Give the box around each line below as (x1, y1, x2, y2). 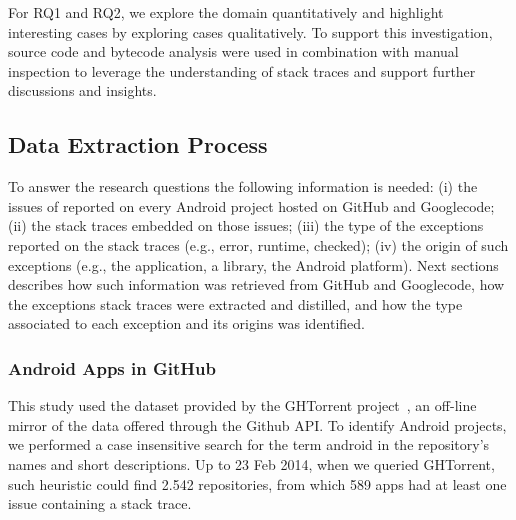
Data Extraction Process (8, 129, 268, 160)
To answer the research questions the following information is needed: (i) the (8, 176, 478, 197)
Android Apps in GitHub (8, 355, 216, 380)
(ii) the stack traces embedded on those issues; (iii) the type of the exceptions (8, 215, 484, 236)
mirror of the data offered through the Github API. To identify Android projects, (8, 414, 507, 435)
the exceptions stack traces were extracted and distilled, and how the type (8, 293, 463, 314)
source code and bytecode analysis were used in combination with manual (8, 41, 459, 62)
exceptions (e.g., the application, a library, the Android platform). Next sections (8, 254, 499, 275)
